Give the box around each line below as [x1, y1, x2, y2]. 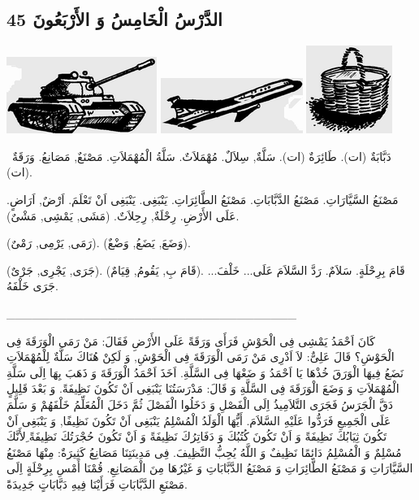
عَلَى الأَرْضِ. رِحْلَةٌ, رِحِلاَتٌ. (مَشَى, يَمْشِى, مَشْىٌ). [6, 207, 240, 224]
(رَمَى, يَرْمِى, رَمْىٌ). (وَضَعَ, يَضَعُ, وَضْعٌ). [6, 234, 191, 251]
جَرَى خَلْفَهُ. [6, 277, 58, 294]
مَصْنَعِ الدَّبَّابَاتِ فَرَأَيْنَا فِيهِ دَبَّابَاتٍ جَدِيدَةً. [6, 475, 188, 492]
